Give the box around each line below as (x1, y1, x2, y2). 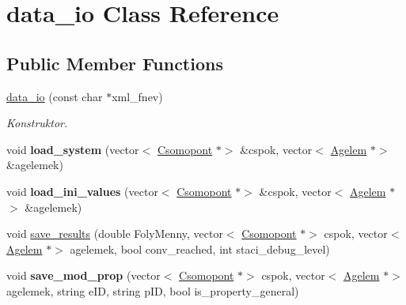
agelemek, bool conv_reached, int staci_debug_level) (70, 240, 330, 257)
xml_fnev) (112, 88, 163, 104)
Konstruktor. (6, 115, 68, 131)
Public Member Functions (6, 51, 223, 75)
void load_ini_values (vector (6, 183, 158, 199)
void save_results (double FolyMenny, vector (6, 225, 223, 242)
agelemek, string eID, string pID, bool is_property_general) (6, 282, 299, 299)
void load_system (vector (6, 141, 139, 157)
